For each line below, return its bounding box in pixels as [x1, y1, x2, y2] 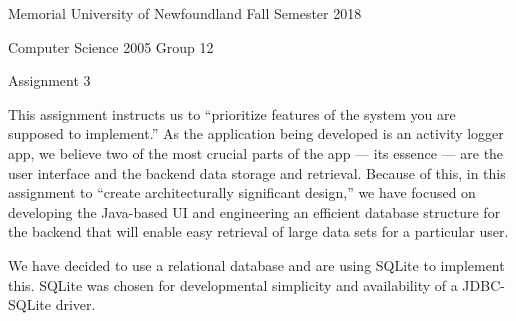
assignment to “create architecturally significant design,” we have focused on [8, 182, 476, 203]
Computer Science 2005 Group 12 [8, 36, 214, 57]
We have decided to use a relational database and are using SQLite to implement [8, 254, 505, 275]
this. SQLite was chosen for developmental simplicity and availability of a [8, 274, 458, 295]
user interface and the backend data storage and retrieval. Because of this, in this [8, 162, 506, 183]
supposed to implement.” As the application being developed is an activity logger [8, 123, 504, 144]
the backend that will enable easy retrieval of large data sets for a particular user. [8, 221, 509, 242]
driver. [55, 294, 96, 315]
